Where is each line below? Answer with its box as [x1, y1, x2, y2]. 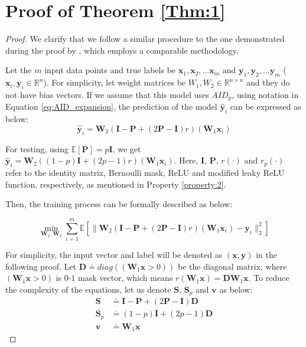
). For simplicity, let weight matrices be [43, 76, 186, 89]
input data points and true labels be [44, 64, 176, 76]
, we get [112, 142, 141, 155]
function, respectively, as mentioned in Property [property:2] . [5, 178, 226, 190]
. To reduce [248, 271, 289, 284]
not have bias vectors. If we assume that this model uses [5, 88, 209, 100]
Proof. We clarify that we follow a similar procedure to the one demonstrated [5, 32, 285, 45]
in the [256, 248, 277, 261]
